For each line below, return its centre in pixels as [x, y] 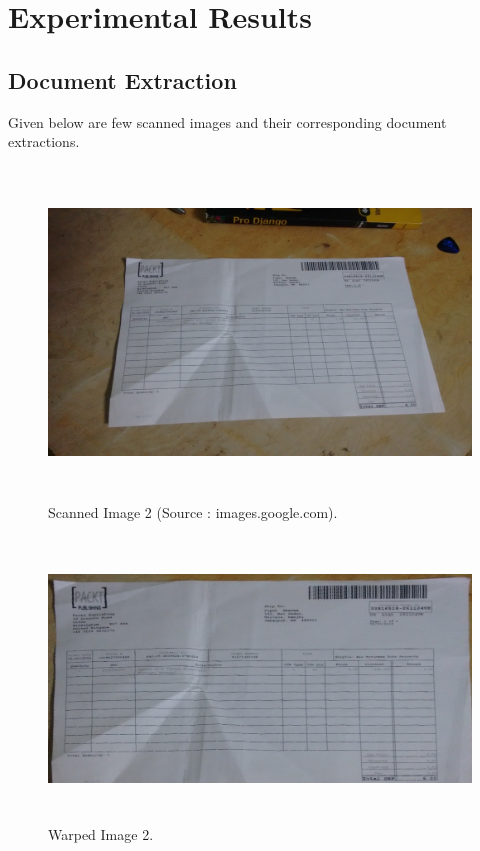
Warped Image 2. [101, 833]
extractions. [44, 141]
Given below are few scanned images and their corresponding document [227, 121]
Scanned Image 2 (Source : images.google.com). [193, 511]
